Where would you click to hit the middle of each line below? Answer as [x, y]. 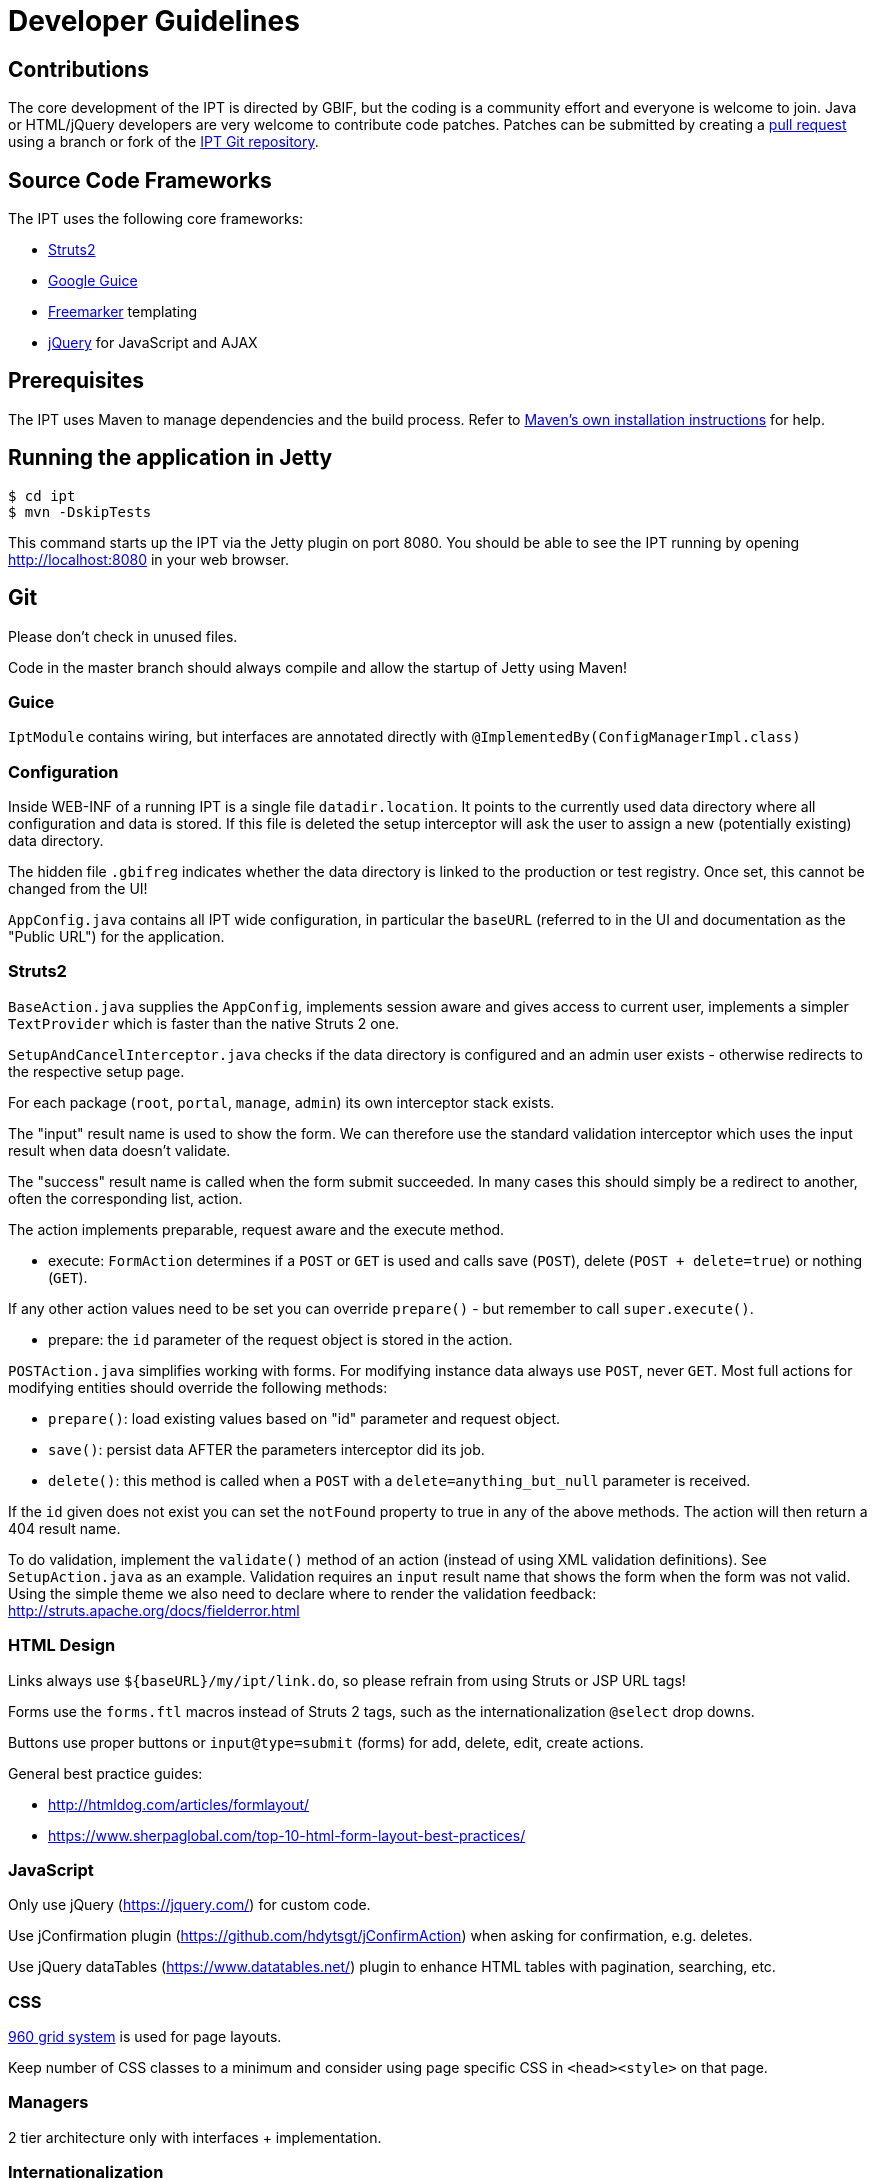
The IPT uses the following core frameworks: [156, 219]
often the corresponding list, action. [125, 1198]
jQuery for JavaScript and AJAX [153, 343]
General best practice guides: [105, 1773]
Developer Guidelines [154, 21]
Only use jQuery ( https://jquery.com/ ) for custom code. [189, 1905]
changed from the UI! [78, 889]
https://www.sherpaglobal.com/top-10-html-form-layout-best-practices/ [287, 1835]
